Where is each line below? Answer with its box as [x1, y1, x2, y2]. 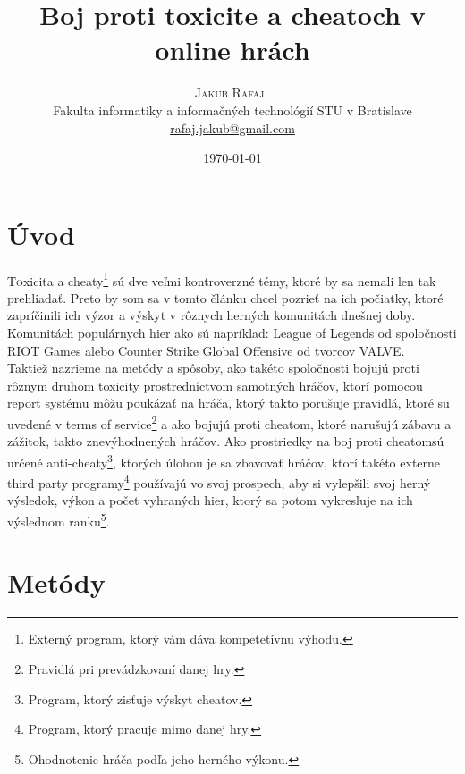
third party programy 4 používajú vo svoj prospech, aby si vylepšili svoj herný [7, 471, 431, 492]
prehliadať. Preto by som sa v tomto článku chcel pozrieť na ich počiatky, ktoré [7, 288, 444, 307]
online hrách [155, 31, 310, 68]
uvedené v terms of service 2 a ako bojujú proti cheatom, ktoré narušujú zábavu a [7, 412, 452, 433]
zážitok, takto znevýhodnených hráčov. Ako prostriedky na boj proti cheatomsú [7, 432, 444, 450]
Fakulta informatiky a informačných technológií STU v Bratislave [53, 100, 412, 119]
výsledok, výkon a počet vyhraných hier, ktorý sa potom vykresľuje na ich [7, 491, 413, 509]
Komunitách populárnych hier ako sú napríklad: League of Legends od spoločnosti [7, 324, 457, 342]
